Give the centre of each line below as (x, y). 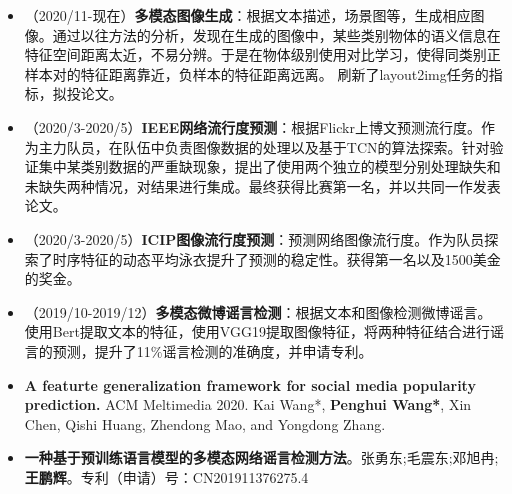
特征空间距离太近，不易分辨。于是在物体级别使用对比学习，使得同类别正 (262, 54)
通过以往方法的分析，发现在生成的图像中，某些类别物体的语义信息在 (276, 34)
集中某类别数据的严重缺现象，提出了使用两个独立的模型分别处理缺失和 (269, 166)
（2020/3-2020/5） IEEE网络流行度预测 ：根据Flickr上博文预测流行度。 (252, 126)
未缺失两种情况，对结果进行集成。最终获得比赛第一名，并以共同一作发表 (262, 185)
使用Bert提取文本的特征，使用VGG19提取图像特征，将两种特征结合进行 (257, 331)
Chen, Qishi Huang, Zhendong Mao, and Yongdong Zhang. (205, 423)
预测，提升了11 (101, 350)
